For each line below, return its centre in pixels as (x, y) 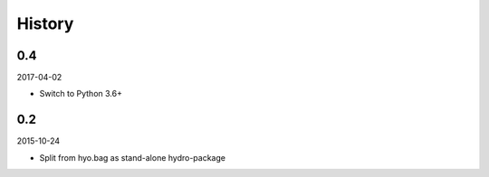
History (45, 23)
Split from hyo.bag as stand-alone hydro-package (133, 157)
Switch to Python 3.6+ (81, 94)
